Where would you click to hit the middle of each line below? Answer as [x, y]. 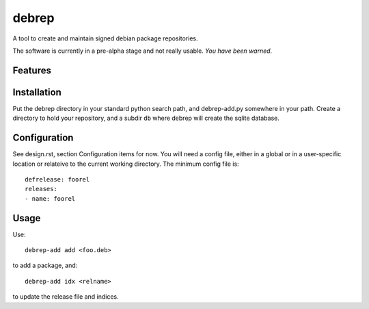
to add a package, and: [45, 265]
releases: [41, 189]
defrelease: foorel [57, 179]
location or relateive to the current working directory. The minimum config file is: [126, 164]
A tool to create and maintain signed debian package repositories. [105, 38]
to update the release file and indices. [66, 297]
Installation [37, 92]
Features [32, 70]
